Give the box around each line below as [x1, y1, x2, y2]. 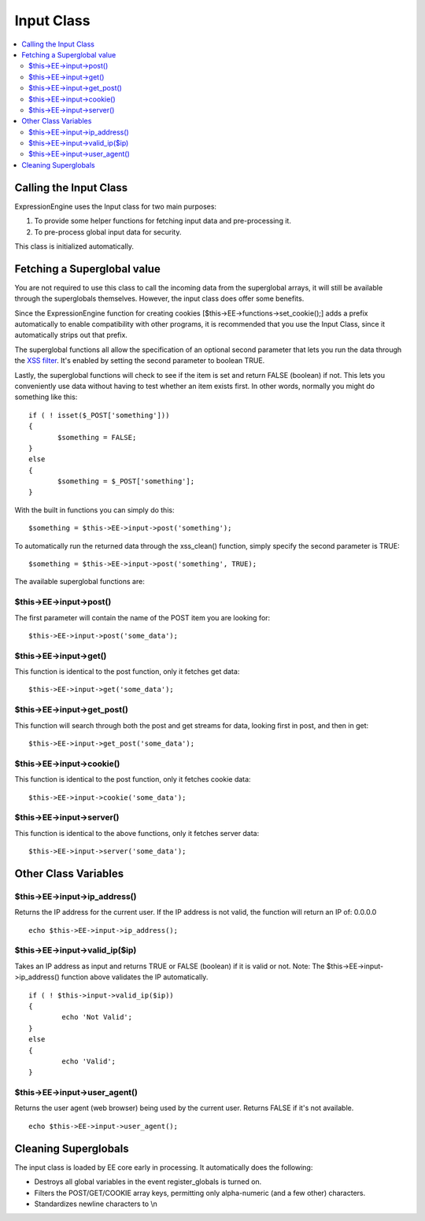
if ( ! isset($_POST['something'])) [28, 410, 170, 420]
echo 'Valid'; [61, 1056, 116, 1066]
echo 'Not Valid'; [61, 1012, 133, 1022]
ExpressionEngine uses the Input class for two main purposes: [14, 202, 216, 211]
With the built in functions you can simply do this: [14, 505, 175, 515]
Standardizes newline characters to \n [34, 1199, 157, 1208]
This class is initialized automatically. [14, 241, 134, 251]
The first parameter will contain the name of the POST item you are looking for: [14, 612, 271, 622]
